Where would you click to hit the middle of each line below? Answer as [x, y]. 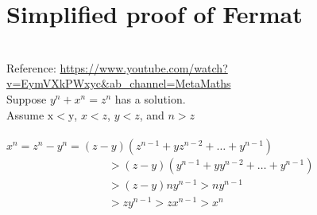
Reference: [31, 67]
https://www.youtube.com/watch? [144, 67]
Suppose [27, 98]
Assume [25, 114]
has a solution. [150, 98]
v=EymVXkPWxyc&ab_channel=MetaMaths [119, 83]
